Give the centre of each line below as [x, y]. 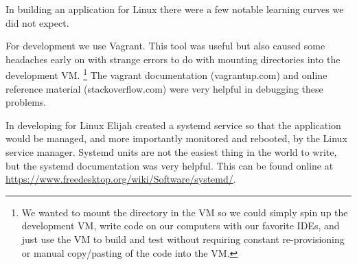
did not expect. [37, 22]
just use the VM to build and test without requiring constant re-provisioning [183, 239]
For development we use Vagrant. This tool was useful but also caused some [165, 46]
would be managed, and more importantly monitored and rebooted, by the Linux [176, 138]
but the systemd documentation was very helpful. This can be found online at [170, 165]
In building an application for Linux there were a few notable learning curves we [175, 9]
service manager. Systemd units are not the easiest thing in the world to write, [171, 152]
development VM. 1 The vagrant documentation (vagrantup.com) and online [166, 74]
